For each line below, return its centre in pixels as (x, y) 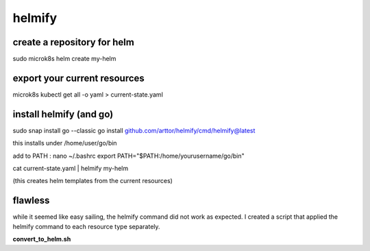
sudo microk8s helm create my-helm (64, 59)
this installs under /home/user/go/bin (65, 143)
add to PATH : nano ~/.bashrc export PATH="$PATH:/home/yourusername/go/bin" (128, 156)
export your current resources (79, 78)
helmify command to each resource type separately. (86, 226)
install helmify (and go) (63, 114)
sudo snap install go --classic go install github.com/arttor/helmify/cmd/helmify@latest (134, 130)
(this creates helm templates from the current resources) (92, 181)
